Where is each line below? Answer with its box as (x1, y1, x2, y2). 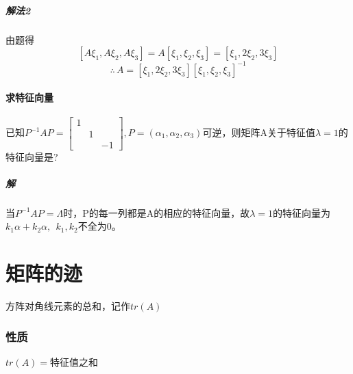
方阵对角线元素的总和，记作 (5, 299, 130, 313)
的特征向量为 (273, 205, 331, 219)
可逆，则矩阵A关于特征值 (202, 125, 315, 139)
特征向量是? (5, 149, 58, 163)
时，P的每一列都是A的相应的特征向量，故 (63, 205, 250, 219)
